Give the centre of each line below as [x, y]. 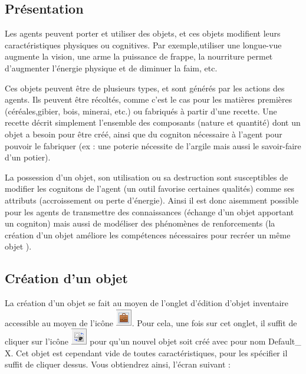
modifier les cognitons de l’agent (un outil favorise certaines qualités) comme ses [149, 188]
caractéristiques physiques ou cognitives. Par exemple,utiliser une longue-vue [143, 45]
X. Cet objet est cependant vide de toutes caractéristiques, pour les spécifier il [146, 352]
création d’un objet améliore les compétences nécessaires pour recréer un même [148, 234]
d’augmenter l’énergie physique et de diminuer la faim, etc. [111, 68]
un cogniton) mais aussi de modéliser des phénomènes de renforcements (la [140, 223]
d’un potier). [28, 157]
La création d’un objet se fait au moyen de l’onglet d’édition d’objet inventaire [147, 303]
